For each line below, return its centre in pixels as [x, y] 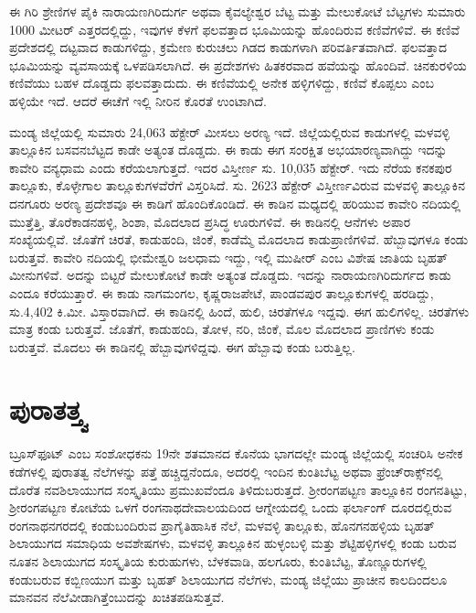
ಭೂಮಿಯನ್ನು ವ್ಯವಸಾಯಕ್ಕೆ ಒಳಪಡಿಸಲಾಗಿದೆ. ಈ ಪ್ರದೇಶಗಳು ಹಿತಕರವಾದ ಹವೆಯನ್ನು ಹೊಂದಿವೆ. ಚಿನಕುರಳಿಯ [238, 65]
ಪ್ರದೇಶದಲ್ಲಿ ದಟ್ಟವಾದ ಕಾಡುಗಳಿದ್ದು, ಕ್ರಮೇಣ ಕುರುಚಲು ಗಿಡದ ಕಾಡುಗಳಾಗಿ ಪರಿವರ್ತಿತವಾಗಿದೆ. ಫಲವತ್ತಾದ [228, 47]
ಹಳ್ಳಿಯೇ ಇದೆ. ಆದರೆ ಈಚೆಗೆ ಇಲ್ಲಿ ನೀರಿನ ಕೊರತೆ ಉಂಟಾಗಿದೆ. [138, 100]
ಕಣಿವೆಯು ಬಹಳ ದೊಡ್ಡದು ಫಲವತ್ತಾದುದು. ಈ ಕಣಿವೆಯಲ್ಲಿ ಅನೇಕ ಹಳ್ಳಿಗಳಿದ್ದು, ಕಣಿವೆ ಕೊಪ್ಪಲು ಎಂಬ [222, 83]
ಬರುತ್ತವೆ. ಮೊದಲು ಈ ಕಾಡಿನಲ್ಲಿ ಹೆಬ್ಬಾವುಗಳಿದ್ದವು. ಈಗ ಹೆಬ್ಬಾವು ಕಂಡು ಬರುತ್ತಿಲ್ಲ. [182, 346]
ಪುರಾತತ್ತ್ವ [48, 409]
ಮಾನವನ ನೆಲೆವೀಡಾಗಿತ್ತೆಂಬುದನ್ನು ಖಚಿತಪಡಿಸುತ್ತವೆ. [117, 597]
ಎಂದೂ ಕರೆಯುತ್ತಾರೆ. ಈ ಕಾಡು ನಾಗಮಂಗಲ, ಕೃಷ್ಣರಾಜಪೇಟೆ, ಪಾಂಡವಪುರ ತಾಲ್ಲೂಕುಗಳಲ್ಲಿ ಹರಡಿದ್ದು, [222, 292]
